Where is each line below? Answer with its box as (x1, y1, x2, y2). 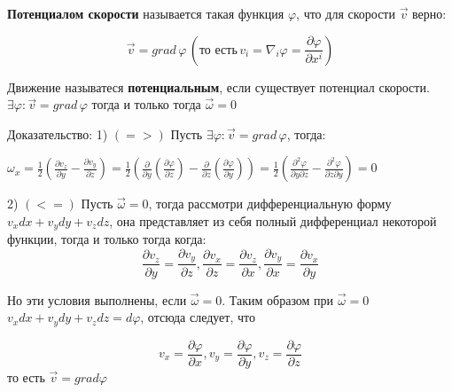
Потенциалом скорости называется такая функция (7, 4, 284, 22)
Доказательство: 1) (7, 124, 108, 143)
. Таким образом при (222, 290, 334, 309)
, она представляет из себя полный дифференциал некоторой (109, 211, 437, 230)
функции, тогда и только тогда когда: (7, 230, 207, 248)
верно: (412, 4, 447, 22)
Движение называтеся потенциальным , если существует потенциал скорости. (7, 77, 430, 96)
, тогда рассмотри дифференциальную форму (148, 194, 392, 213)
